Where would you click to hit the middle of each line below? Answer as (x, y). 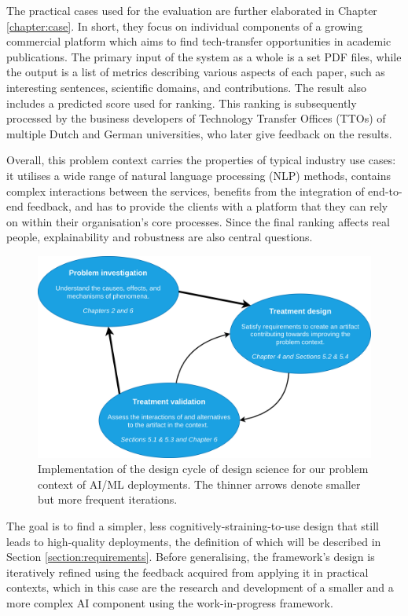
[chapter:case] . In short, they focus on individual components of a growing (185, 26)
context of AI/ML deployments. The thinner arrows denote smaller (199, 484)
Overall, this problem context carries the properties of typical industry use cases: (201, 160)
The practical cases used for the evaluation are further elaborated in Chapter (192, 10)
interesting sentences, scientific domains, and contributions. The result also (187, 87)
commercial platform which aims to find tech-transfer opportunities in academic (199, 41)
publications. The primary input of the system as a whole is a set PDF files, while (204, 56)
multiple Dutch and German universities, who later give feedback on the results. (199, 133)
